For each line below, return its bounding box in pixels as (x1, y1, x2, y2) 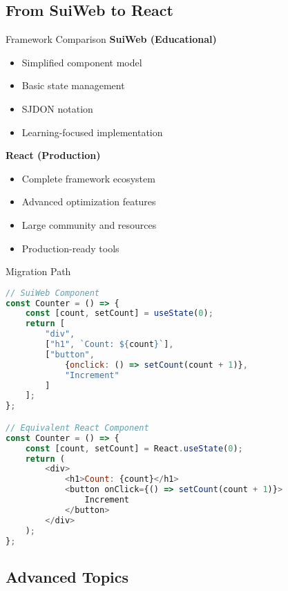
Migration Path (6, 264, 71, 279)
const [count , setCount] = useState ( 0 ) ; (25, 308, 213, 319)
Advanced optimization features (21, 194, 156, 209)
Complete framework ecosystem (21, 171, 155, 185)
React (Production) (6, 148, 101, 162)
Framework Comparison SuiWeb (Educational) (6, 32, 217, 46)
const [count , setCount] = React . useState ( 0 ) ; (25, 443, 243, 453)
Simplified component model (21, 55, 142, 69)
